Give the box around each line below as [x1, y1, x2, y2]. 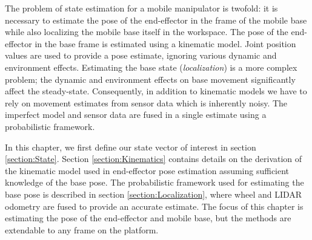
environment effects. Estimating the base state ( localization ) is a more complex [5, 60, 297, 73]
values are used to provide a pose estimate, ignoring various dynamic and [5, 49, 277, 62]
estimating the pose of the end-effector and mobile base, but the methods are [5, 212, 291, 224]
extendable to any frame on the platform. [5, 223, 159, 236]
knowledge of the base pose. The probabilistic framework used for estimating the [5, 176, 304, 189]
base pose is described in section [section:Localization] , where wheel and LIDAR [5, 187, 302, 200]
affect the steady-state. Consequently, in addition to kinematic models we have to [5, 85, 307, 97]
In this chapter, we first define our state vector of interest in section [5, 140, 256, 153]
